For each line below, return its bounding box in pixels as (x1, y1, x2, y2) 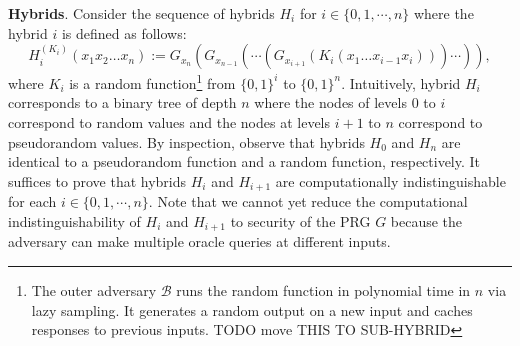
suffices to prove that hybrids (8, 170, 187, 191)
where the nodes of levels (254, 92, 407, 113)
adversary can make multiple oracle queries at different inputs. (8, 231, 391, 252)
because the (390, 210, 463, 231)
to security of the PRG (230, 210, 371, 231)
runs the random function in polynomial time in (176, 279, 471, 300)
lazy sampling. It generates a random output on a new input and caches (31, 299, 473, 320)
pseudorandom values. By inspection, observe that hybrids (8, 131, 365, 152)
